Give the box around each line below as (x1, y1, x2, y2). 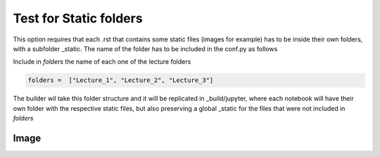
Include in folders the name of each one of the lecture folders (13, 57, 191, 66)
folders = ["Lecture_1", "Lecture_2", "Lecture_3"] (27, 76, 214, 84)
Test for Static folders (13, 11, 144, 26)
